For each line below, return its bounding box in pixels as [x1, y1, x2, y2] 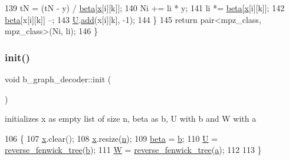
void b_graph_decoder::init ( [5, 73, 111, 85]
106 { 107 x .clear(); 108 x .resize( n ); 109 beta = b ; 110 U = [5, 132, 218, 144]
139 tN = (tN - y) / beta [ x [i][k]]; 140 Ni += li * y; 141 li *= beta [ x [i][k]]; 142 [5, 2, 285, 14]
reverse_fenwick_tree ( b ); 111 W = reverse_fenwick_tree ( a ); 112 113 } [5, 144, 262, 156]
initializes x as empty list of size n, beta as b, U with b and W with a [5, 112, 257, 125]
